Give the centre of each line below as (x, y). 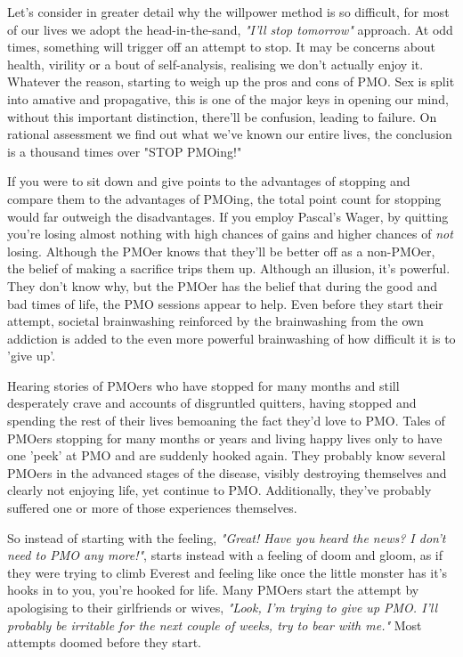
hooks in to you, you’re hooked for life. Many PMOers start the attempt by (213, 590)
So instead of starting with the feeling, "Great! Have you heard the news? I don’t (227, 537)
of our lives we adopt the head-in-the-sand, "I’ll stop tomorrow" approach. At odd (230, 29)
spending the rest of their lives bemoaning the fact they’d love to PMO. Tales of (226, 421)
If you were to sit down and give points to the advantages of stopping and (209, 181)
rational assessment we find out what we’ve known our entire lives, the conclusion (230, 134)
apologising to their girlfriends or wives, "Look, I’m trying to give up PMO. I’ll (223, 607)
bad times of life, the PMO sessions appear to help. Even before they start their (225, 303)
